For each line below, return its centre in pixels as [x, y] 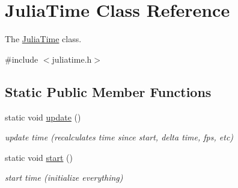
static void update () [43, 117]
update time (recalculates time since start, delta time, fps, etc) [119, 137]
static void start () [39, 157]
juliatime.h [72, 59]
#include [22, 59]
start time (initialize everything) [64, 177]
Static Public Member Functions [108, 91]
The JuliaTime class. [43, 39]
